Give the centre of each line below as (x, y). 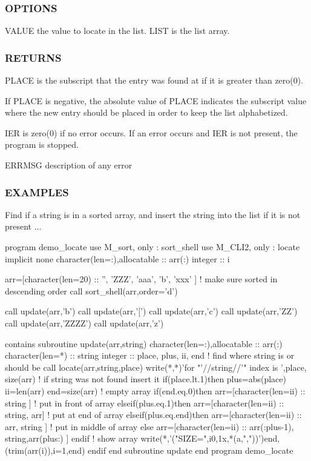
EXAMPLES (37, 192)
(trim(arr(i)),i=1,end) (45, 450)
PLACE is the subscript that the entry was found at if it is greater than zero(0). (154, 80)
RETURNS (33, 57)
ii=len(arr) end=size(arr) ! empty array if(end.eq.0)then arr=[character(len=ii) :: (155, 390)
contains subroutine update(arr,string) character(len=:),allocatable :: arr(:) (144, 343)
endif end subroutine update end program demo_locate (191, 450)
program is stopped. (42, 144)
